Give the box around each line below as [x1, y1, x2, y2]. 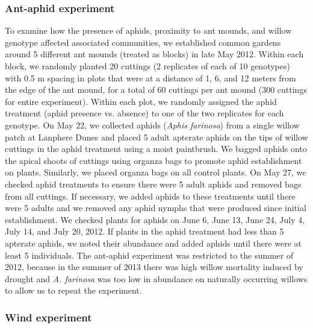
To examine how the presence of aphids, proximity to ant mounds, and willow [5, 24, 292, 37]
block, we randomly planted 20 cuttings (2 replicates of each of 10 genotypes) [5, 60, 290, 72]
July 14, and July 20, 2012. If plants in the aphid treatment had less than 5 [5, 225, 284, 238]
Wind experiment [5, 309, 92, 324]
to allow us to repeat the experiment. [5, 284, 142, 297]
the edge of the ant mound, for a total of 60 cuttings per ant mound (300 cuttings [5, 83, 307, 96]
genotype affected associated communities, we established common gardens [5, 36, 281, 48]
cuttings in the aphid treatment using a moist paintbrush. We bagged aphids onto [5, 142, 307, 155]
